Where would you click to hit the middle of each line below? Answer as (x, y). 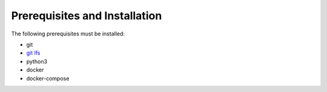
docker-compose (48, 78)
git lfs (33, 53)
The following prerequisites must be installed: (68, 34)
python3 (37, 61)
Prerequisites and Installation (87, 16)
